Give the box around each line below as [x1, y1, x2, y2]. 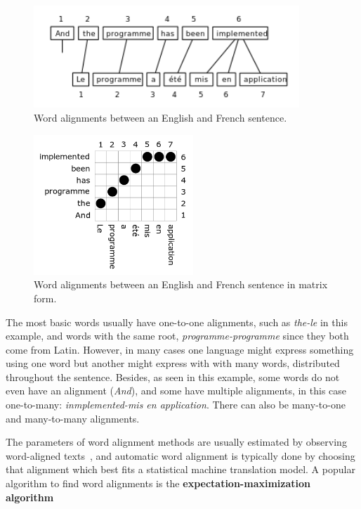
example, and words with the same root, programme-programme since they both [6, 328, 349, 343]
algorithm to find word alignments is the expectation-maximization [6, 476, 310, 491]
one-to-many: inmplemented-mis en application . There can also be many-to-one [6, 397, 346, 412]
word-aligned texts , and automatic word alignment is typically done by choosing [6, 448, 355, 463]
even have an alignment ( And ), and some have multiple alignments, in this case [6, 383, 347, 398]
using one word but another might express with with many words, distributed [6, 356, 340, 371]
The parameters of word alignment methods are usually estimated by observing [6, 434, 347, 449]
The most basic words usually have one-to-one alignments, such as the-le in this [6, 314, 348, 329]
